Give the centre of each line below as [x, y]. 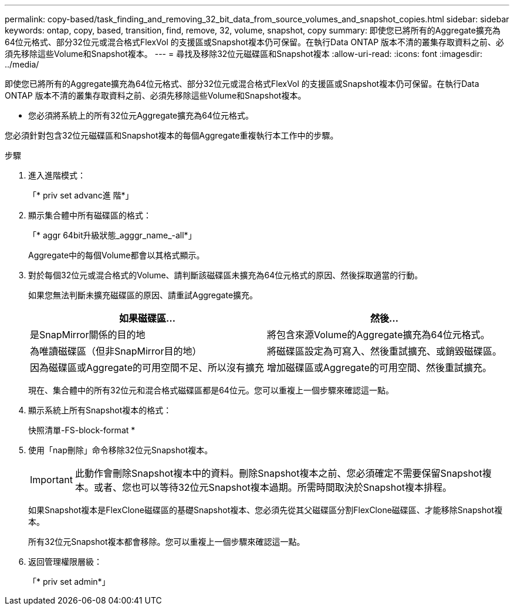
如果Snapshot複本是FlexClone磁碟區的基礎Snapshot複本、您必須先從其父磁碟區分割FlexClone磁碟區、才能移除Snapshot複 [266, 510]
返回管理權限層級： [65, 562]
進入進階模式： [57, 175]
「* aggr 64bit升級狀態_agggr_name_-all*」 [112, 235]
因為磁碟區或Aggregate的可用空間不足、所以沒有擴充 [147, 368]
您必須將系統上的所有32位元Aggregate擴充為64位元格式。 [141, 115]
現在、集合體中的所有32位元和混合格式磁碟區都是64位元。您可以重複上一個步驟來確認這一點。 [211, 390]
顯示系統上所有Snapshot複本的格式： [100, 410]
